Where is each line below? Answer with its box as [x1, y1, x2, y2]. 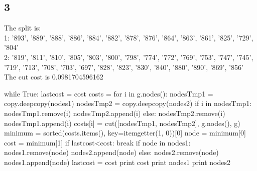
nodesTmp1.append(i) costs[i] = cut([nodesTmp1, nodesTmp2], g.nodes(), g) [4, 117, 240, 128]
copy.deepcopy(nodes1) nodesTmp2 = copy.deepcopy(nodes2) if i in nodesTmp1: [4, 98, 252, 108]
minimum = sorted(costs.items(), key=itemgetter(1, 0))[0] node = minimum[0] [4, 127, 246, 138]
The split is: [4, 22, 41, 33]
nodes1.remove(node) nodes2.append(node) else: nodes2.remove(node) [4, 147, 219, 157]
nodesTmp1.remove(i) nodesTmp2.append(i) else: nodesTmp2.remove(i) [4, 107, 225, 118]
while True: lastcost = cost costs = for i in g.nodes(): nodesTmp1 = [4, 88, 213, 98]
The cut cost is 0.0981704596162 [4, 71, 103, 82]
